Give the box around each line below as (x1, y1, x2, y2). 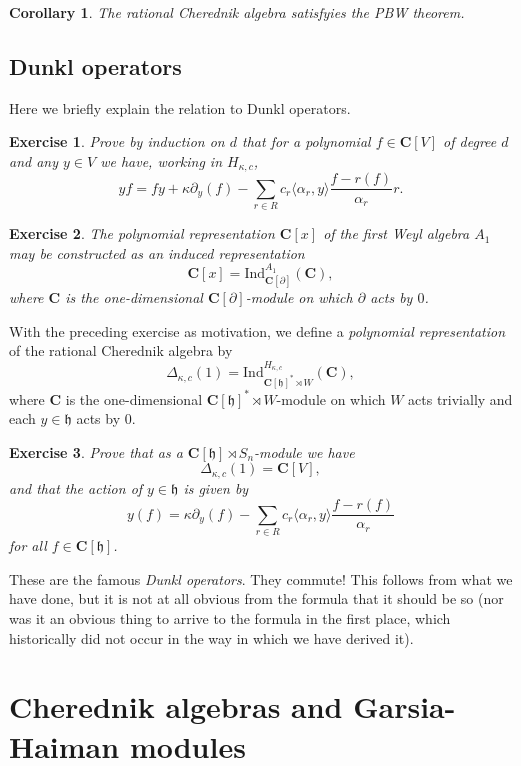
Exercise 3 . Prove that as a (9, 441, 183, 462)
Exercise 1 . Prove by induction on (9, 131, 225, 152)
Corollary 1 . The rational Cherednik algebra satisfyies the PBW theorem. (9, 2, 465, 22)
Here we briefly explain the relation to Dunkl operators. (9, 97, 351, 118)
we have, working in (100, 150, 223, 171)
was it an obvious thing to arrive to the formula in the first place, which (9, 607, 451, 628)
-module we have (254, 441, 355, 462)
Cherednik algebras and (9, 686, 343, 727)
